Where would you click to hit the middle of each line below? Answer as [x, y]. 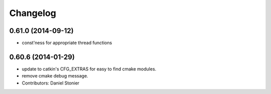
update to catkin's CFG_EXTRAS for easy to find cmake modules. [89, 69]
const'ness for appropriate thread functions [67, 43]
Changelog [33, 13]
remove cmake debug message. [55, 76]
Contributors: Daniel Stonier [51, 83]
